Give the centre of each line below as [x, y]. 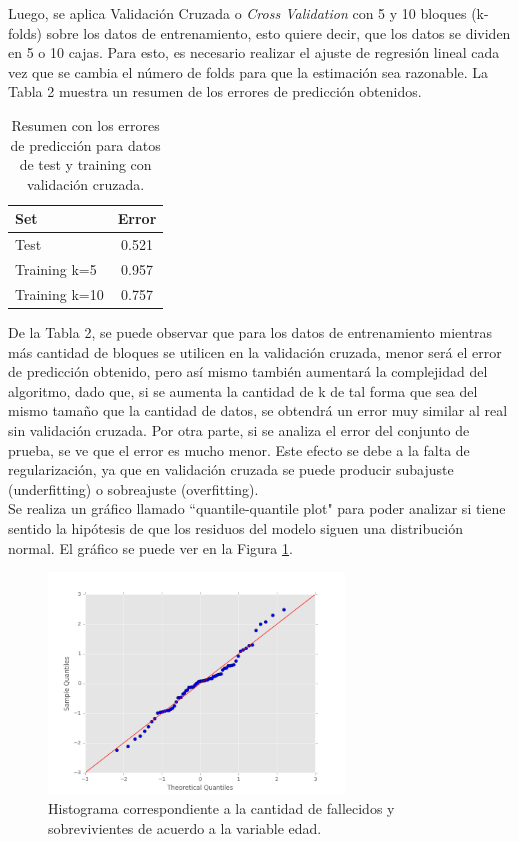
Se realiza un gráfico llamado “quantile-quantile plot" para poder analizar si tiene [257, 508]
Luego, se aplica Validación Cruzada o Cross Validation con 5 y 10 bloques [237, 13]
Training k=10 [59, 293]
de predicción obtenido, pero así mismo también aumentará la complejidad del [248, 371]
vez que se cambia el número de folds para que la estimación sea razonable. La [248, 71]
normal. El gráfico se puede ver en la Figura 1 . [150, 547]
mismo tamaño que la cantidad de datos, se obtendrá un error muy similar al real [258, 410]
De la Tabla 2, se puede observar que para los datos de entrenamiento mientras [250, 331]
